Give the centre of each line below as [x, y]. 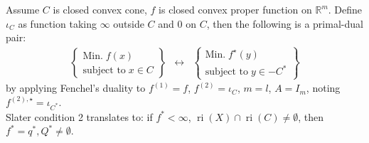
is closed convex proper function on [235, 9]
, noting [323, 88]
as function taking [57, 23]
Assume [23, 9]
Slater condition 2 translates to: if [79, 116]
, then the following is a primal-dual [285, 23]
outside [129, 23]
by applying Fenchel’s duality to [76, 88]
